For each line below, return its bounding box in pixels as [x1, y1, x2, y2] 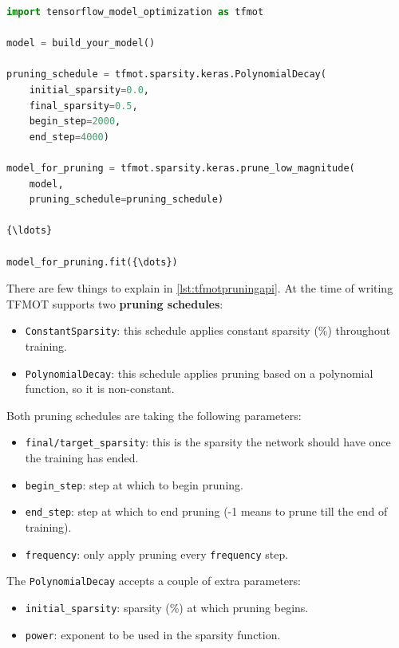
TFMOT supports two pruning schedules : [6, 295, 223, 312]
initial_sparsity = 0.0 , [29, 84, 150, 96]
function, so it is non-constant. [25, 380, 175, 397]
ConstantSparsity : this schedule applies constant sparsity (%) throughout [25, 322, 391, 339]
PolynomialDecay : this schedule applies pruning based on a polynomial [25, 364, 373, 381]
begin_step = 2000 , [29, 116, 121, 128]
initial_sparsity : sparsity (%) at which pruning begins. [25, 599, 309, 615]
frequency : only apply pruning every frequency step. [25, 545, 289, 562]
